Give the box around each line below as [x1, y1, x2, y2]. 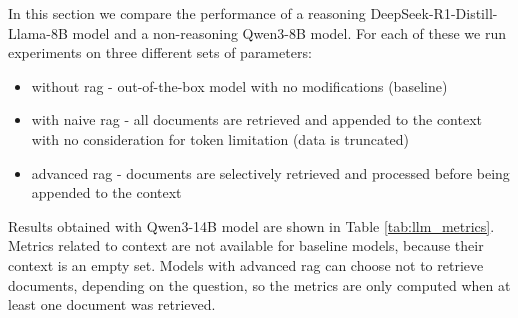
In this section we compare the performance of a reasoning [8, 3, 366, 23]
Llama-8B [8, 22, 68, 43]
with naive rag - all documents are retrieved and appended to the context [31, 109, 482, 130]
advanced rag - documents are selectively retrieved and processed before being [31, 162, 510, 183]
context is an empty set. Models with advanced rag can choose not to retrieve [8, 254, 484, 275]
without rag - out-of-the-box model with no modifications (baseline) [31, 75, 448, 96]
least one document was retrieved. [8, 294, 216, 315]
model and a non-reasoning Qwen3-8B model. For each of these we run [72, 22, 507, 43]
